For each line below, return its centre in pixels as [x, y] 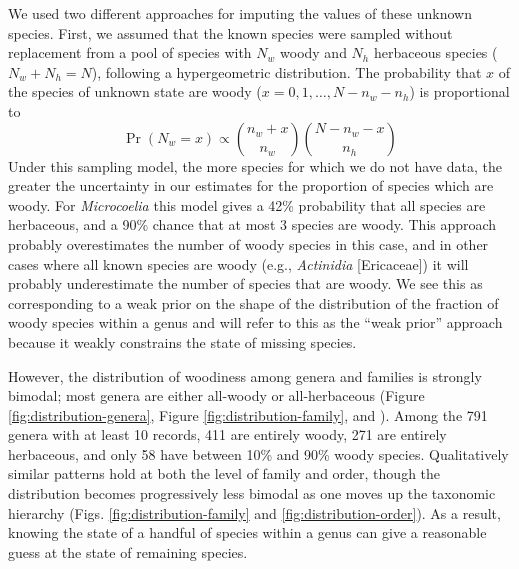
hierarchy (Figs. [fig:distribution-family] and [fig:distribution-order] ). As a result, [254, 512]
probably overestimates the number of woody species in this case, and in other [248, 243]
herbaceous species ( [435, 52]
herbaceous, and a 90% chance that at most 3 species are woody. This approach [252, 224]
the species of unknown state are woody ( [135, 91]
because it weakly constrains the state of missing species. [182, 341]
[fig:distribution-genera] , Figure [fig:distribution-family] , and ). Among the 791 [248, 414]
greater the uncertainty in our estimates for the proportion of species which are [251, 185]
